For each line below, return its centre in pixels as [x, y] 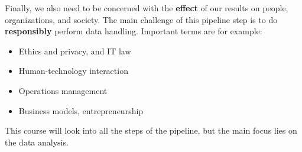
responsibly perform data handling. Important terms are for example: [134, 31]
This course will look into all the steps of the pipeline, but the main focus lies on [151, 130]
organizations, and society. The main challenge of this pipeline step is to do [141, 19]
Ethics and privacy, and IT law [75, 51]
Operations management [63, 90]
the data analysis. [37, 142]
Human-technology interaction [73, 71]
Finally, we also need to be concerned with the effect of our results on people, [147, 8]
